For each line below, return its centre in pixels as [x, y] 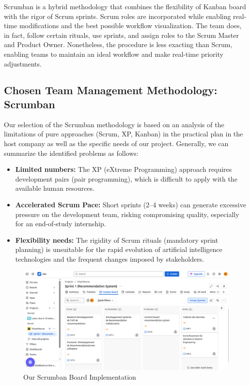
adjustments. [23, 63]
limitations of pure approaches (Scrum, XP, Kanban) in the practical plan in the [124, 134]
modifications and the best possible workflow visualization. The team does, [130, 25]
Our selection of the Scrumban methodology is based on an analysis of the [114, 124]
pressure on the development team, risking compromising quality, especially [127, 214]
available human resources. [55, 188]
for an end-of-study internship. [61, 224]
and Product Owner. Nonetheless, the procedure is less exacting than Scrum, [118, 44]
